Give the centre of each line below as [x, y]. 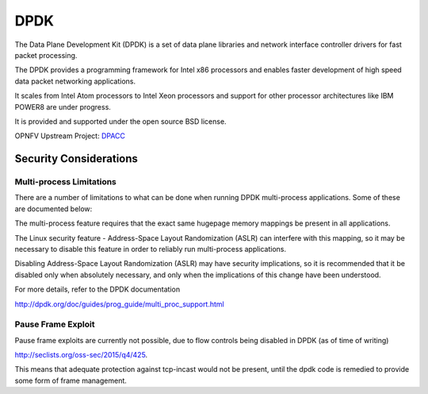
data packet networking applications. [75, 81]
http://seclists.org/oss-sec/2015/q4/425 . [81, 355]
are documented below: [53, 209]
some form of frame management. [71, 380]
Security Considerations [76, 159]
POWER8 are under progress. [63, 106]
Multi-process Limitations [65, 182]
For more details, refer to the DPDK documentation [97, 289]
